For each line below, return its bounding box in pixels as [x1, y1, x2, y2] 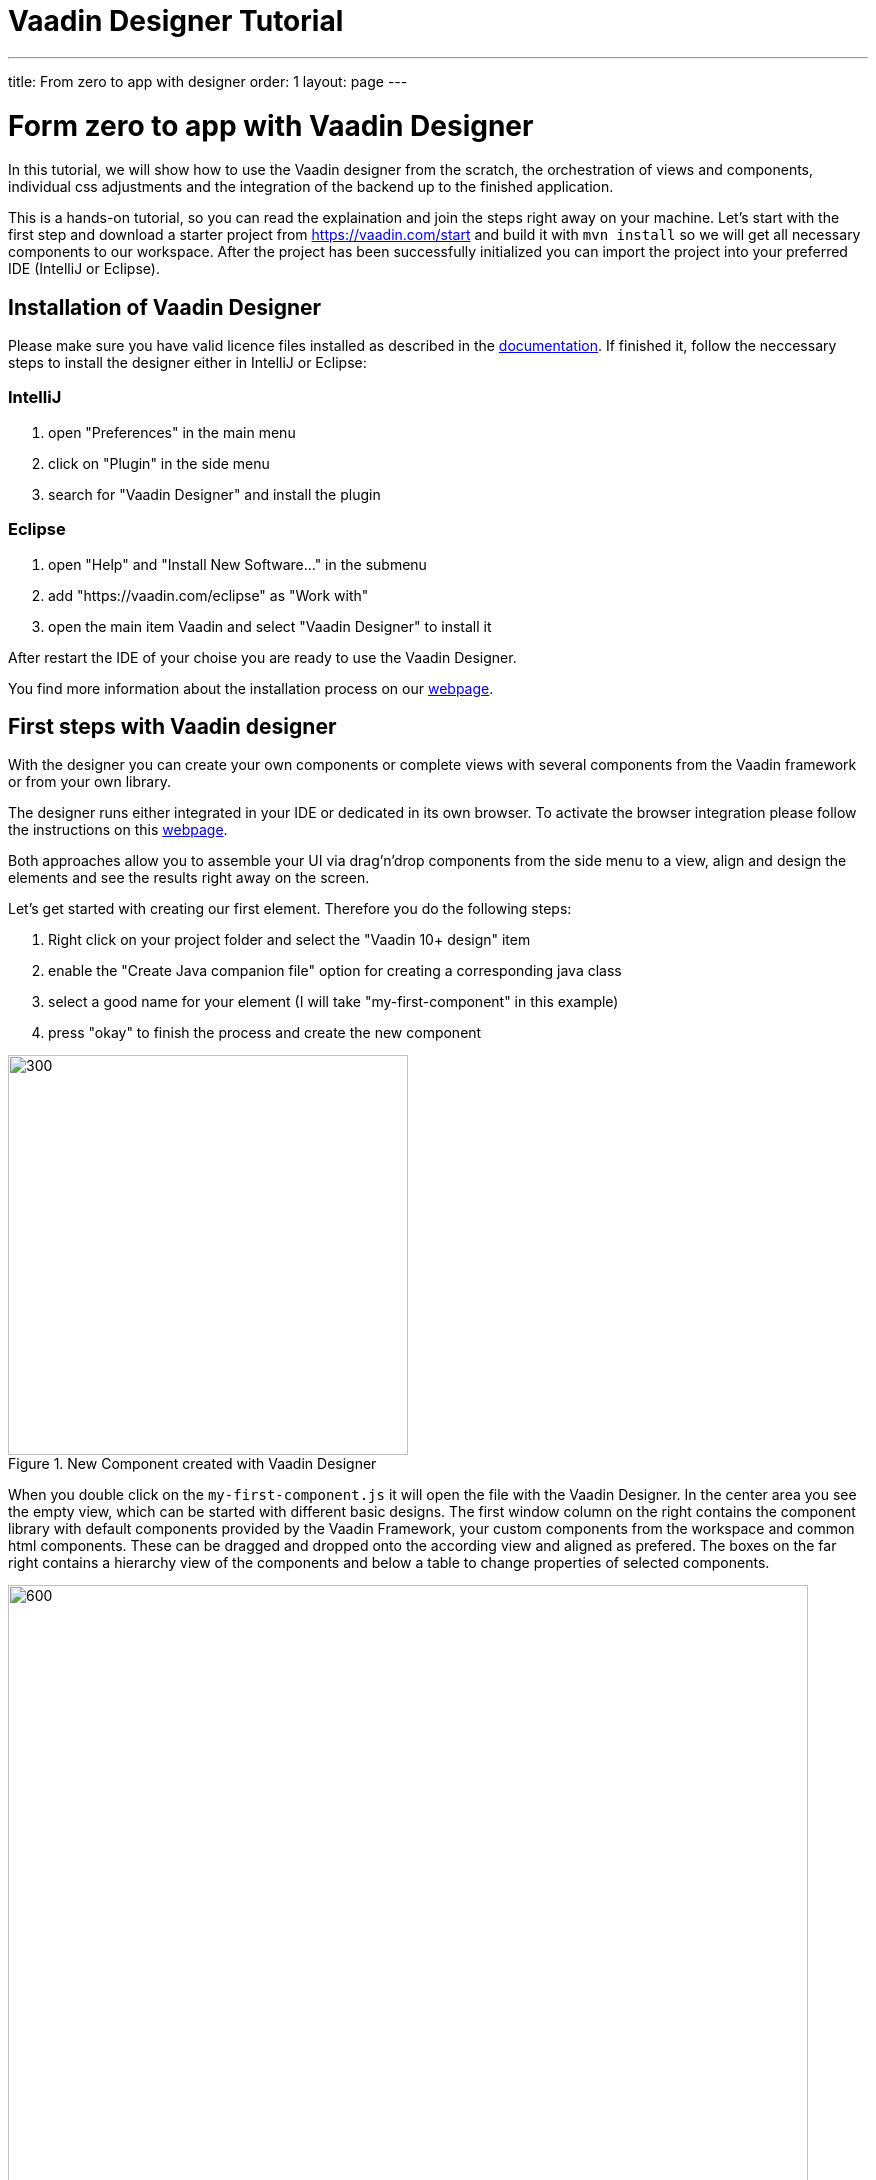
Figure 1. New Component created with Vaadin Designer [8, 1455, 377, 1473]
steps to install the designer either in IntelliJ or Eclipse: [8, 354, 367, 372]
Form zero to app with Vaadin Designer [8, 108, 534, 143]
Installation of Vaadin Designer [8, 294, 322, 320]
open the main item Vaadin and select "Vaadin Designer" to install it [48, 617, 492, 635]
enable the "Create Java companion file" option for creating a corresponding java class [48, 962, 622, 980]
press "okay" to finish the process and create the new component [48, 1024, 482, 1042]
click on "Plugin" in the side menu [48, 454, 270, 472]
